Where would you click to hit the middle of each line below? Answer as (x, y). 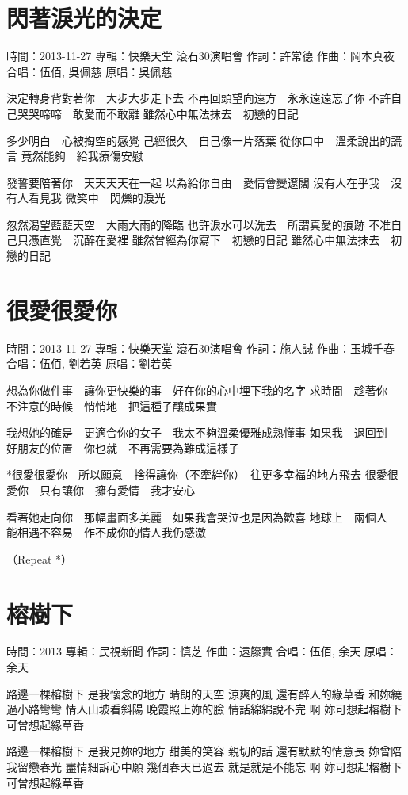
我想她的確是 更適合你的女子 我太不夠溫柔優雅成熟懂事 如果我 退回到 (197, 432)
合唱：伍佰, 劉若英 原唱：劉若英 (90, 363)
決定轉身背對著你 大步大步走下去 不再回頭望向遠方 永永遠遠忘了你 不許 (199, 98)
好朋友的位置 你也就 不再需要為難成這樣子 (123, 447)
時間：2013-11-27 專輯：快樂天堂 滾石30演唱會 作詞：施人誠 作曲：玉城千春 (200, 348)
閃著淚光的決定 (84, 18)
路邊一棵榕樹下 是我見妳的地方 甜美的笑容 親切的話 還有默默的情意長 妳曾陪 (204, 751)
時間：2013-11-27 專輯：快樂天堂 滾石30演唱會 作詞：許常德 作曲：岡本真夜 (200, 56)
